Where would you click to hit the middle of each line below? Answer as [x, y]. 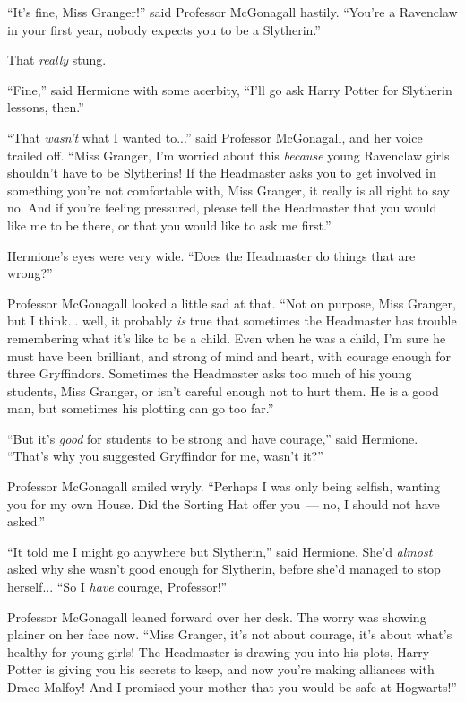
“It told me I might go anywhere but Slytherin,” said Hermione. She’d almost [220, 551]
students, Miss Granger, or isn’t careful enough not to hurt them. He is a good [223, 390]
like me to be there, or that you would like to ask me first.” [169, 225]
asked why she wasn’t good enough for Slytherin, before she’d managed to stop [224, 569]
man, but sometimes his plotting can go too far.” [141, 408]
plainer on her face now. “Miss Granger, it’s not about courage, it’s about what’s [230, 634]
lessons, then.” [46, 107]
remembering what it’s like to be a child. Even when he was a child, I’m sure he [227, 338]
